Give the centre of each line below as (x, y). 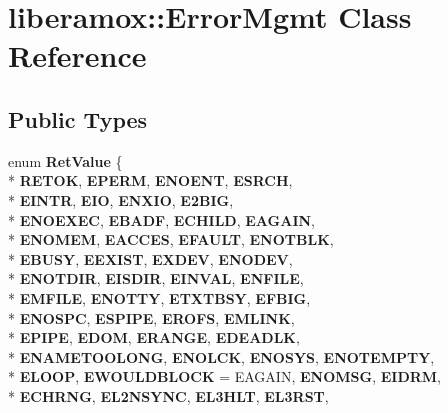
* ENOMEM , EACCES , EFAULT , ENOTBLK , (171, 239)
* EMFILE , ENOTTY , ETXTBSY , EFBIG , (159, 297)
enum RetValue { (65, 160)
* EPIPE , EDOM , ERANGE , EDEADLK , (154, 337)
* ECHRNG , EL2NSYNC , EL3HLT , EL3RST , (168, 395)
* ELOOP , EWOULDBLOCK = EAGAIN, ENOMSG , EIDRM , (225, 376)
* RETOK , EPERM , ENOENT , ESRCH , (150, 180)
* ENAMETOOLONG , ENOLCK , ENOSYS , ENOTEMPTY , (221, 356)
